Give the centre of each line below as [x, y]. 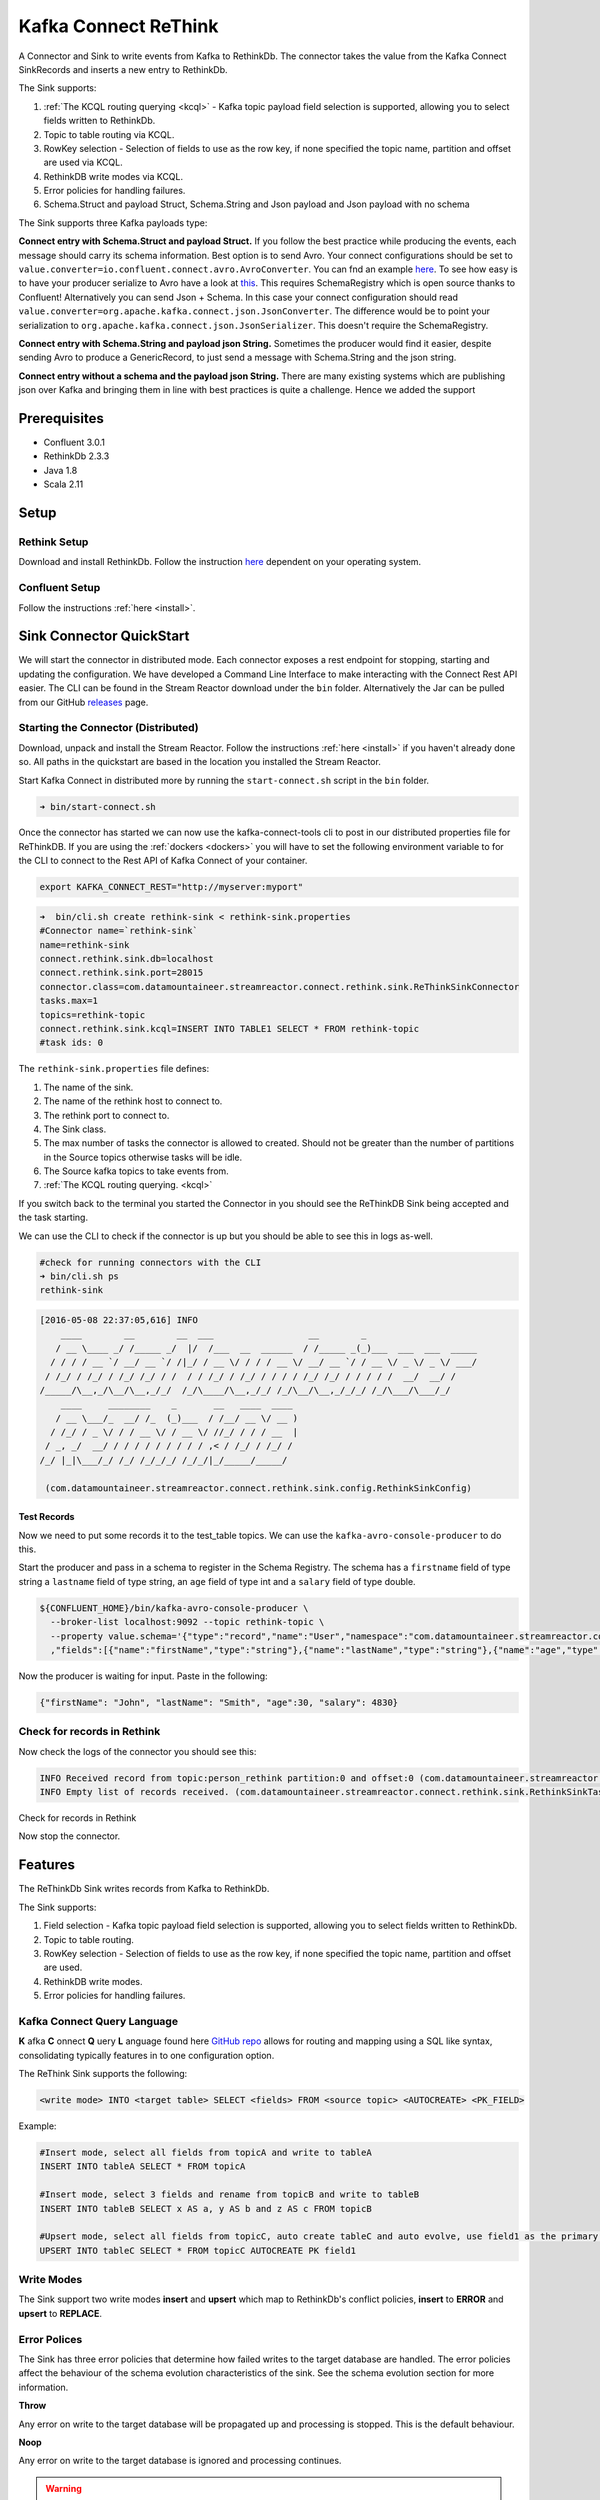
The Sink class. [75, 1129]
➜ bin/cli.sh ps [79, 1276]
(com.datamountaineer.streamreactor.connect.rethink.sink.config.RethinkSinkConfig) [258, 1488]
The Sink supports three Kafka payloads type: [113, 222]
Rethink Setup [53, 542]
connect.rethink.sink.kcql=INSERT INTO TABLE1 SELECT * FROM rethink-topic [229, 1028]
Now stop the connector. [69, 1836]
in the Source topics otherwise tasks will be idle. [143, 1157]
